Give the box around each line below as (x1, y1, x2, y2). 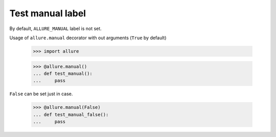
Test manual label (9, 8, 86, 19)
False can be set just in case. (9, 91, 73, 97)
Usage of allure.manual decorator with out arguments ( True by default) (9, 35, 167, 41)
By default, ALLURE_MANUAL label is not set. (9, 25, 102, 32)
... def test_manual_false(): (33, 112, 109, 117)
